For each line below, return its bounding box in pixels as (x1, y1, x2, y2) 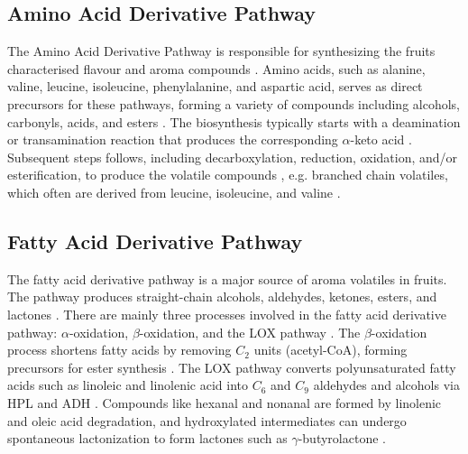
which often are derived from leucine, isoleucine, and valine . (7, 182, 341, 201)
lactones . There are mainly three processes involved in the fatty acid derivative (7, 304, 446, 323)
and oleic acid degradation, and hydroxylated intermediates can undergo (7, 411, 407, 430)
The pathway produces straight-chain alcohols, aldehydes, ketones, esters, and (7, 287, 437, 306)
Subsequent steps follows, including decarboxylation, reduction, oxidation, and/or (7, 147, 458, 166)
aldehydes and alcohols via (313, 375, 460, 394)
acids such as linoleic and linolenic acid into (7, 375, 249, 394)
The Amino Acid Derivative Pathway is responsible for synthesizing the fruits (7, 42, 436, 60)
